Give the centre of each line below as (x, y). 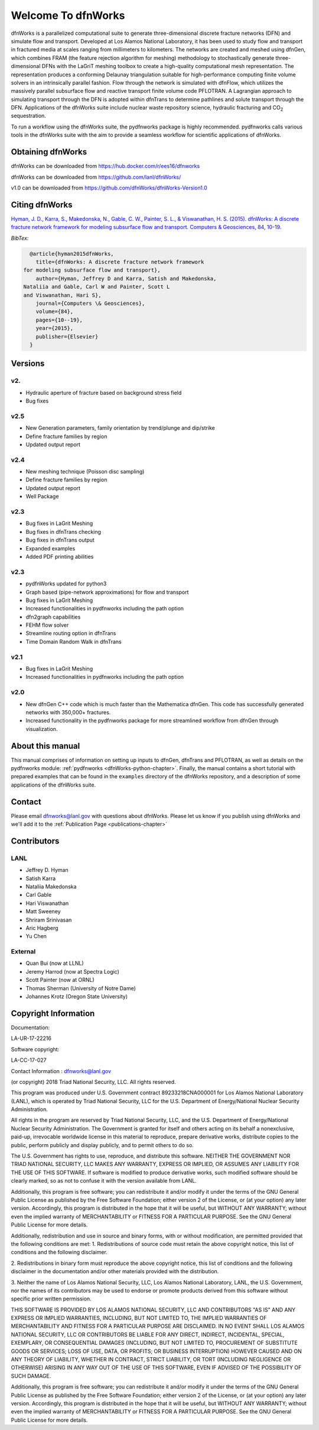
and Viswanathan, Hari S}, (62, 295)
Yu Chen (36, 936)
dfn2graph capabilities (53, 617)
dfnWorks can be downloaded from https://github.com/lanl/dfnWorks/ (96, 177)
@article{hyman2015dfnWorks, (72, 254)
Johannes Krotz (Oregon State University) (77, 997)
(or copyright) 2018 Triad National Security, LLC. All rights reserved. (94, 1082)
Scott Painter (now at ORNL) (60, 980)
